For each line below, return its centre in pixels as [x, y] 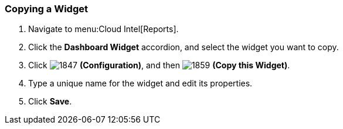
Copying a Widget [46, 9]
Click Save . [50, 102]
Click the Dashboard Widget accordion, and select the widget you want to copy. [184, 47]
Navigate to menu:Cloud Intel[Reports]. [103, 29]
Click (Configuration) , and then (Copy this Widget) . [159, 65]
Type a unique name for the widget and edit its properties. [140, 83]
